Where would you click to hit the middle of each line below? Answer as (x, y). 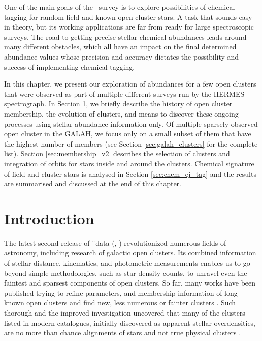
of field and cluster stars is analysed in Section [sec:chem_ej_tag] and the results (130, 173)
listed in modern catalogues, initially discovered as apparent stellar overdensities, (130, 322)
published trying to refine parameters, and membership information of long (121, 292)
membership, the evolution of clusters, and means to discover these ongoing (121, 113)
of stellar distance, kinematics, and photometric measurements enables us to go (127, 263)
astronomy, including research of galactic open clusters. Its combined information (130, 253)
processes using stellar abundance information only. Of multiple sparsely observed (131, 123)
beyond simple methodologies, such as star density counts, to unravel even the (126, 273)
